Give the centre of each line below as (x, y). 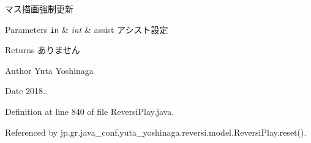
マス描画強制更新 (39, 9)
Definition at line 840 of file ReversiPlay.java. (90, 112)
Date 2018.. (26, 91)
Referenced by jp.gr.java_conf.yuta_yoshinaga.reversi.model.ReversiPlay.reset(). (156, 132)
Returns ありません (43, 50)
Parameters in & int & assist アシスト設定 (87, 29)
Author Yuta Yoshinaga (49, 70)
